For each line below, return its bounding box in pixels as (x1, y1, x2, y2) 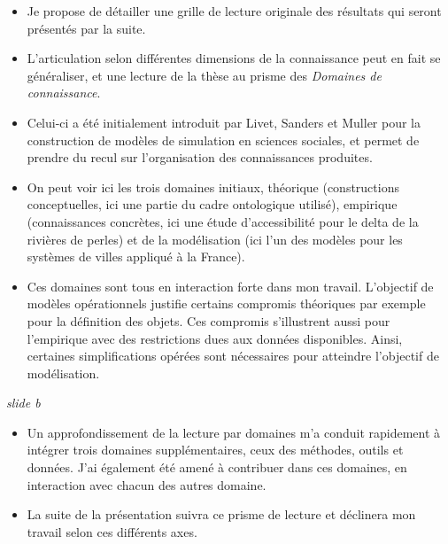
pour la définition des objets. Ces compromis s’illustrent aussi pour (27, 311, 390, 330)
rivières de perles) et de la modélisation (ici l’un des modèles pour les (27, 229, 403, 248)
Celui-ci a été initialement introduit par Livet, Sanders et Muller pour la (27, 113, 421, 131)
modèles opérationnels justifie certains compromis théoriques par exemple (27, 294, 426, 313)
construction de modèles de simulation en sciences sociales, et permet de (27, 130, 420, 149)
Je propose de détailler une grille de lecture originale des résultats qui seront (27, 2, 442, 19)
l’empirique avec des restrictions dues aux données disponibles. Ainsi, (27, 329, 403, 347)
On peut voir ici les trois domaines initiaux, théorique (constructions (27, 177, 399, 196)
